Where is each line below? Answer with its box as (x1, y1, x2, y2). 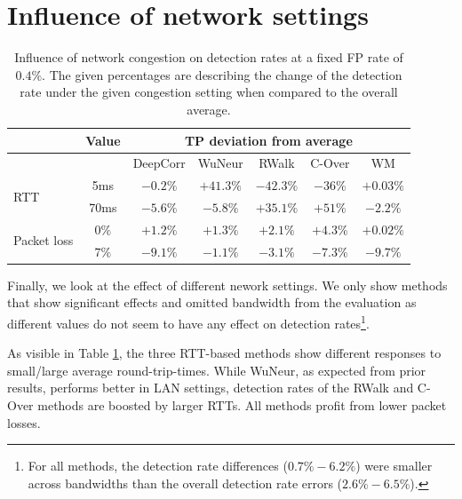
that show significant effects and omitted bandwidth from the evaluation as (7, 293, 417, 312)
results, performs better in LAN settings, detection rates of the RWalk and (7, 378, 414, 397)
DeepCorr (132, 154, 186, 172)
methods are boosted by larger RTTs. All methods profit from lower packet (37, 396, 447, 415)
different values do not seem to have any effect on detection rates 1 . (7, 312, 370, 332)
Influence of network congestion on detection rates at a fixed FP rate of (14, 48, 403, 67)
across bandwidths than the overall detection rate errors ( (28, 473, 343, 492)
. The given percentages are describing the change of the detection (42, 65, 402, 83)
